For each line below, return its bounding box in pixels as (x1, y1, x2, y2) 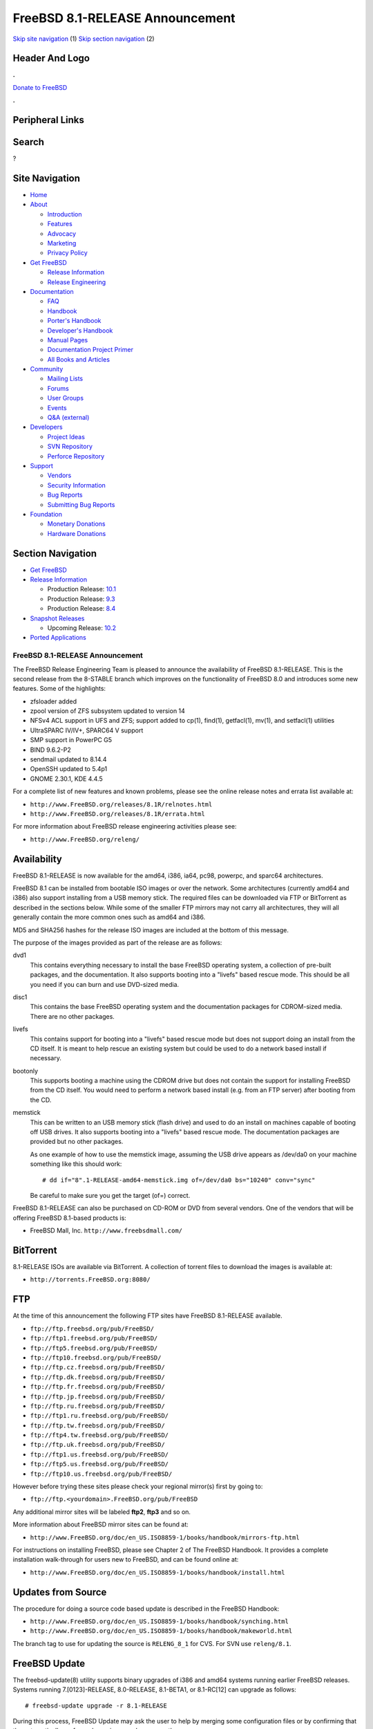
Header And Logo (12, 53, 90, 64)
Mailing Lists (47, 374, 84, 383)
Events (47, 403, 67, 412)
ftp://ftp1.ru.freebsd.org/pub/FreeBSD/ (30, 1412, 169, 1420)
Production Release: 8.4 (47, 604, 116, 613)
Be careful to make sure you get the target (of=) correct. (30, 1192, 191, 1199)
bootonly (12, 1066, 38, 1075)
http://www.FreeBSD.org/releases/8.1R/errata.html (30, 810, 205, 817)
